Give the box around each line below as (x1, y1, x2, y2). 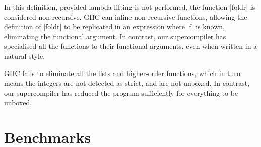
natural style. (4, 50, 45, 61)
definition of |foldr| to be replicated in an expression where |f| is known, (4, 21, 225, 32)
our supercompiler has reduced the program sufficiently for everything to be (4, 87, 238, 98)
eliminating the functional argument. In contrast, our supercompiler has (4, 31, 226, 41)
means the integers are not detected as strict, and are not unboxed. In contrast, (4, 78, 250, 88)
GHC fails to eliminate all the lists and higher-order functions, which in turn (4, 67, 241, 78)
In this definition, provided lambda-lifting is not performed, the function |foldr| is (4, 2, 255, 12)
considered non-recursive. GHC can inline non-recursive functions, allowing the (4, 11, 247, 22)
